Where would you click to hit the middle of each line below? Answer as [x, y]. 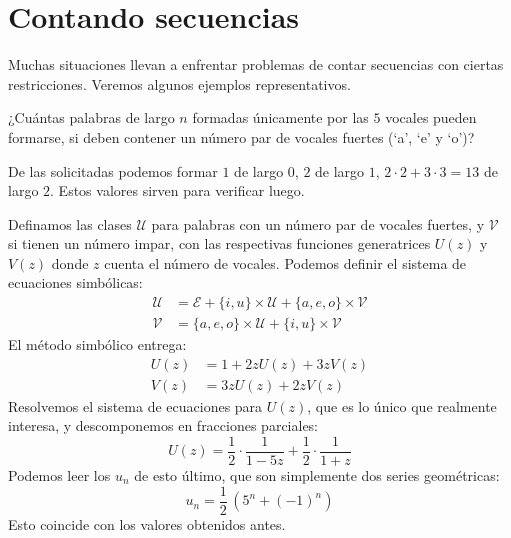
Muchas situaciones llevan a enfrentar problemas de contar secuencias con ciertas [256, 64]
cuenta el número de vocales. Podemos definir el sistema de [285, 262]
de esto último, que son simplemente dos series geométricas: [317, 475]
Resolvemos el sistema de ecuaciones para [135, 405]
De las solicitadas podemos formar [113, 170]
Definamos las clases [70, 223]
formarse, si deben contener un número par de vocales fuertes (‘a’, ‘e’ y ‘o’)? [241, 136]
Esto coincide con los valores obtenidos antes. [147, 523]
